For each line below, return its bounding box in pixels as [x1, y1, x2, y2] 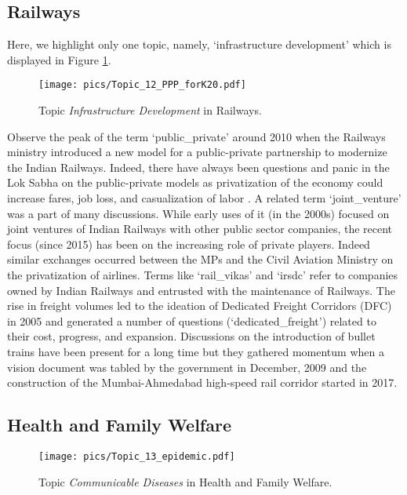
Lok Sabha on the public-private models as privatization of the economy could [7, 174, 383, 191]
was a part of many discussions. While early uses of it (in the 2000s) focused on [7, 205, 390, 221]
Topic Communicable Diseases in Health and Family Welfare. [38, 473, 333, 490]
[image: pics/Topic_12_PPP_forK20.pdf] [38, 79, 246, 91]
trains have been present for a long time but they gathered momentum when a [7, 343, 384, 359]
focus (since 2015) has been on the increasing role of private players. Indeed [7, 235, 370, 252]
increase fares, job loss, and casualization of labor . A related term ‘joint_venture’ [7, 190, 402, 206]
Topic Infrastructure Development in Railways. [38, 102, 262, 118]
